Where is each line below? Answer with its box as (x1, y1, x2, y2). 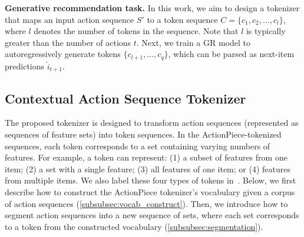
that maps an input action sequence (5, 13, 134, 25)
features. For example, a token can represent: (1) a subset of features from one (5, 151, 288, 163)
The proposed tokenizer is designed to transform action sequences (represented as (5, 116, 299, 129)
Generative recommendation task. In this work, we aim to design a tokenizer (5, 2, 300, 14)
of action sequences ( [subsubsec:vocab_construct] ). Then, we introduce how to (5, 197, 288, 209)
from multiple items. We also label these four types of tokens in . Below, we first (5, 174, 296, 186)
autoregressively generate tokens (5, 48, 121, 60)
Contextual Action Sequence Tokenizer (5, 89, 246, 107)
